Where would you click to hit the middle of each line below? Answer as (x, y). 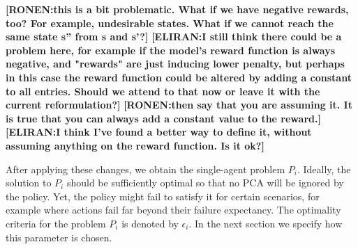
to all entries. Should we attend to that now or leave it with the (163, 91)
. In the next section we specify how (266, 223)
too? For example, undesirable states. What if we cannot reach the (170, 23)
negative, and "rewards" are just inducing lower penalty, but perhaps (175, 64)
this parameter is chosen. (59, 237)
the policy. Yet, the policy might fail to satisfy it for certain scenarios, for (163, 196)
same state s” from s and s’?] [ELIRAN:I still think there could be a (174, 37)
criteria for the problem (56, 223)
